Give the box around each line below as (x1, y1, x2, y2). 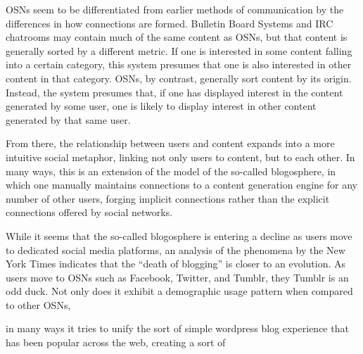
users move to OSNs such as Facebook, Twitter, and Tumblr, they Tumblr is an (6, 270, 349, 284)
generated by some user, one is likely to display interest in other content (6, 99, 317, 113)
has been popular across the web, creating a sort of (6, 335, 226, 350)
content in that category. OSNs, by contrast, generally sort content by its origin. (6, 70, 352, 85)
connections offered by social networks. (6, 205, 173, 220)
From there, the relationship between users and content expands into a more (6, 136, 335, 151)
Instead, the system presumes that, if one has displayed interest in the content (6, 84, 343, 99)
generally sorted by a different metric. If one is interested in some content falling (6, 43, 352, 58)
